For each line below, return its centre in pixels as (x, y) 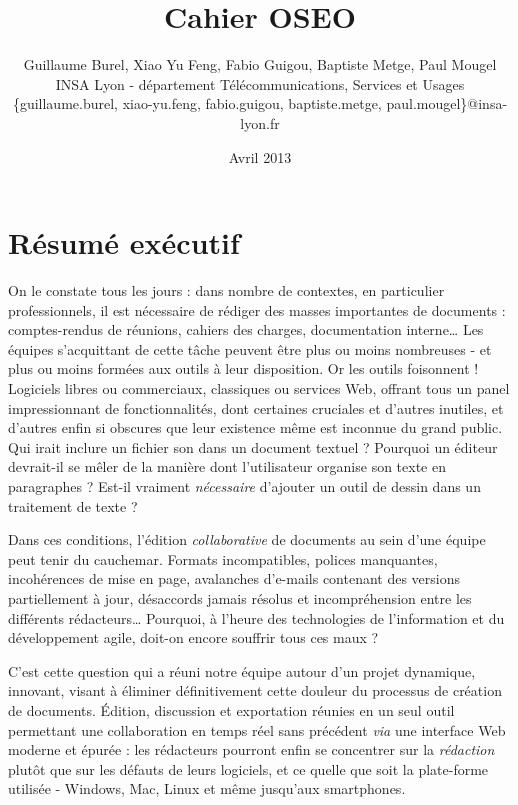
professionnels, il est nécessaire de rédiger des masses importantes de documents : (257, 309)
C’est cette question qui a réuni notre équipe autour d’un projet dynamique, (242, 670)
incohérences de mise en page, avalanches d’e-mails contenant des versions (234, 578)
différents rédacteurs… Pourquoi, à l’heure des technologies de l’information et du (256, 617)
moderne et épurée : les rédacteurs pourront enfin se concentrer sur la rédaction (251, 749)
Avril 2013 (260, 156)
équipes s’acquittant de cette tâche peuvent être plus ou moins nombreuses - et (250, 348)
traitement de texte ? (73, 505)
